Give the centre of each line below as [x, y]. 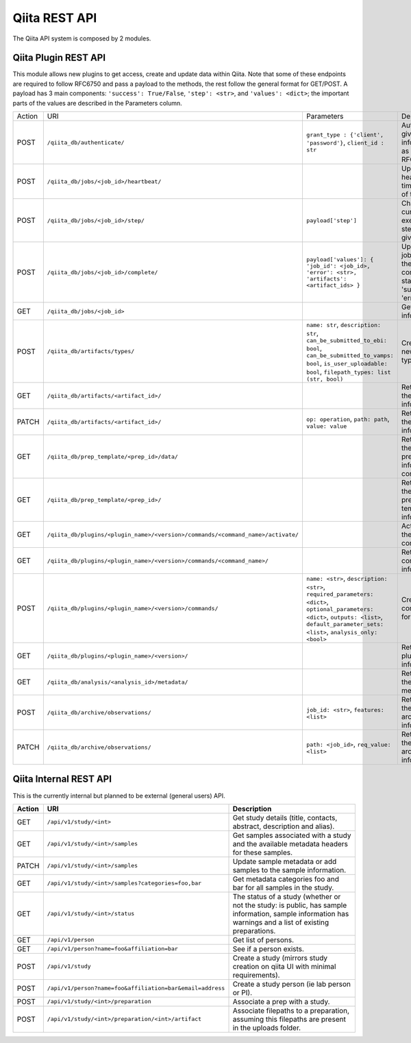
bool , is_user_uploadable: [347, 363]
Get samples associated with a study [292, 835]
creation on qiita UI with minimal [284, 966]
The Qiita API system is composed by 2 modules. [82, 38]
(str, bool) [325, 380]
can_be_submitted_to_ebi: [346, 340]
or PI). [242, 992]
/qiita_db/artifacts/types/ [91, 351]
